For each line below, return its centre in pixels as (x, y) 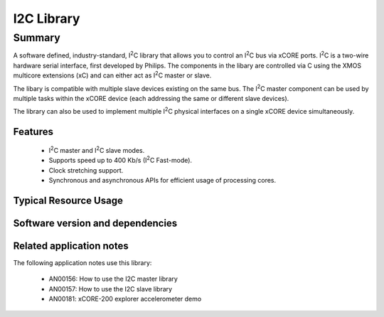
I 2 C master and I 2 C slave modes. (97, 150)
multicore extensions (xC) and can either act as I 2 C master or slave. (112, 75)
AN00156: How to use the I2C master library (113, 279)
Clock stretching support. (86, 170)
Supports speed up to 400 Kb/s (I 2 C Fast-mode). (120, 160)
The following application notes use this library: (82, 262)
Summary (37, 38)
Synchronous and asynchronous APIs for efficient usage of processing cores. (162, 180)
